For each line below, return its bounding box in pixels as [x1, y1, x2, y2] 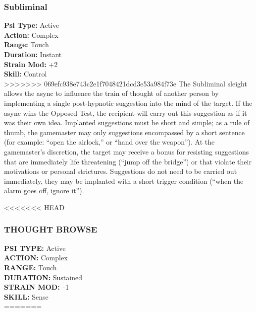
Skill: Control [4, 69, 47, 79]
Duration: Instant [4, 49, 62, 59]
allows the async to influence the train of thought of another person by [4, 88, 219, 98]
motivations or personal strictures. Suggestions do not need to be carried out [4, 166, 237, 176]
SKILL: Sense [4, 291, 49, 302]
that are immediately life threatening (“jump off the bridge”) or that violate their [4, 156, 252, 166]
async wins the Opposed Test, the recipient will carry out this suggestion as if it [4, 107, 247, 118]
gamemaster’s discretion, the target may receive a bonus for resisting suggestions [4, 146, 249, 156]
